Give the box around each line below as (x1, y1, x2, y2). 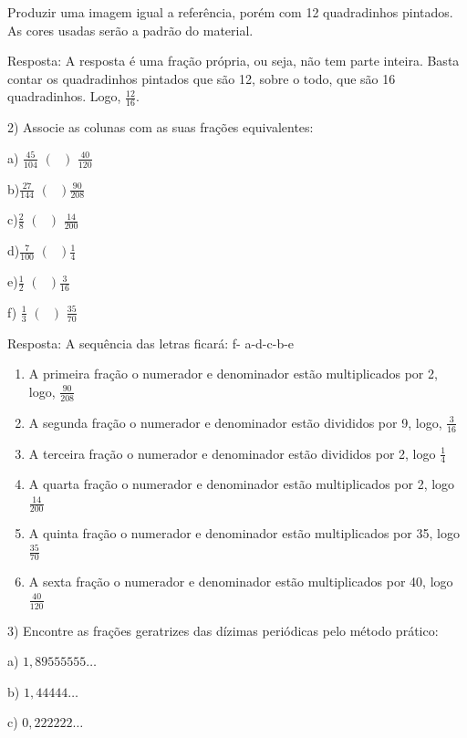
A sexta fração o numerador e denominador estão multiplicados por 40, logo (28, 572, 453, 591)
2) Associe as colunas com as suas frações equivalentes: (7, 118, 314, 137)
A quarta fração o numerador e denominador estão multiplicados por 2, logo (28, 474, 455, 494)
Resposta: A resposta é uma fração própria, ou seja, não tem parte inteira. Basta (7, 51, 460, 70)
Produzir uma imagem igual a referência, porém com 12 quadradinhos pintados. (7, 3, 453, 21)
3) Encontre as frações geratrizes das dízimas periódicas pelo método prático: (7, 620, 439, 639)
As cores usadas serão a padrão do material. (7, 20, 254, 39)
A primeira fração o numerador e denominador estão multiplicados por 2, (28, 364, 438, 383)
